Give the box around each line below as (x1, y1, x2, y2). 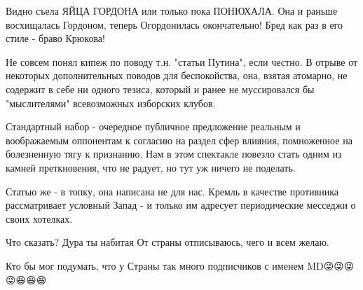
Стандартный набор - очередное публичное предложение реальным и (6, 119, 301, 134)
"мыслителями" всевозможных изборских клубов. (6, 95, 216, 110)
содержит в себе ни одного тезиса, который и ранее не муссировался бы (6, 81, 315, 96)
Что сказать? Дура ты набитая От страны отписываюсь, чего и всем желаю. (6, 235, 329, 249)
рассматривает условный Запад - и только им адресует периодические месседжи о (6, 198, 356, 212)
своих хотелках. (6, 211, 73, 226)
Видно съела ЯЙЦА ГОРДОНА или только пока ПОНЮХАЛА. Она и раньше (6, 4, 338, 18)
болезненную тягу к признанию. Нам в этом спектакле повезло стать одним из (6, 146, 342, 161)
